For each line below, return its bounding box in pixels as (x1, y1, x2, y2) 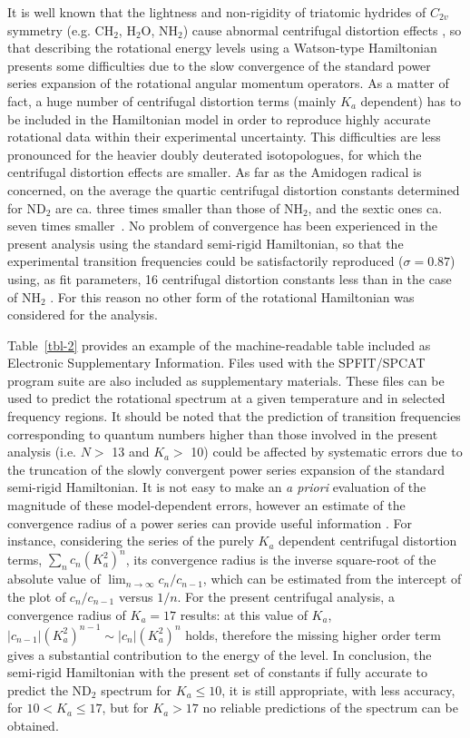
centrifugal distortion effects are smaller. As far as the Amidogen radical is (7, 162, 422, 182)
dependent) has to (360, 91, 462, 110)
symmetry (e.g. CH (7, 20, 114, 39)
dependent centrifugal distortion (279, 531, 457, 550)
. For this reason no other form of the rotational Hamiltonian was (50, 287, 415, 306)
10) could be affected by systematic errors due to (191, 442, 463, 461)
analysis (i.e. (7, 442, 76, 461)
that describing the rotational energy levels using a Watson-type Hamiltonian (7, 38, 437, 57)
